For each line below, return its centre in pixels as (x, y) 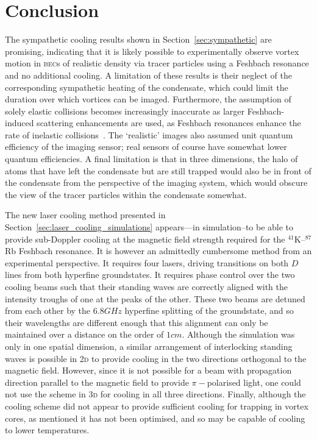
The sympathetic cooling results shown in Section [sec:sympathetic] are (138, 39)
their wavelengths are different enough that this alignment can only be (137, 322)
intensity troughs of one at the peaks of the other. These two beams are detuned (155, 298)
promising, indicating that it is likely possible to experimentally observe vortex (152, 51)
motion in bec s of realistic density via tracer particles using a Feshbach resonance (157, 63)
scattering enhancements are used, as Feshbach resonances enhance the (169, 123)
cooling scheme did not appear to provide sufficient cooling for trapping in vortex (157, 406)
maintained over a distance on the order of (84, 334)
